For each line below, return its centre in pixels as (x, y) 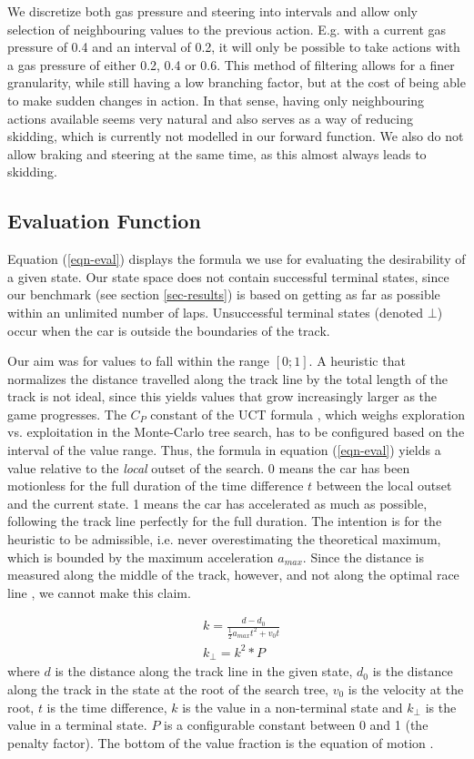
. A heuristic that (357, 361)
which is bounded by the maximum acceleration (141, 557)
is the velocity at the (406, 689)
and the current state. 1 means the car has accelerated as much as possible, (217, 503)
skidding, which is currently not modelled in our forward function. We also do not (236, 136)
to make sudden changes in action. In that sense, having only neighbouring (216, 100)
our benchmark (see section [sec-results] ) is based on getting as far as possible (224, 294)
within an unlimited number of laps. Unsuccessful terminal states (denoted (216, 312)
